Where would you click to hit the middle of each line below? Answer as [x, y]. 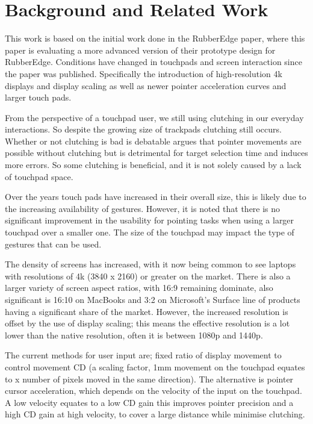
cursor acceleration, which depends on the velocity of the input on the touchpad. [153, 391]
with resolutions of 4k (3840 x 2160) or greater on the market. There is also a [148, 276]
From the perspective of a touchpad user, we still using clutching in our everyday [154, 117]
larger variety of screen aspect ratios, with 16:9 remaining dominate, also [139, 288]
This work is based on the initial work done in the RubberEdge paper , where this [155, 38]
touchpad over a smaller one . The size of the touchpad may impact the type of [150, 232]
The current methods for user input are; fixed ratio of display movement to [143, 355]
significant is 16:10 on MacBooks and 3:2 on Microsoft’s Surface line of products [153, 299]
